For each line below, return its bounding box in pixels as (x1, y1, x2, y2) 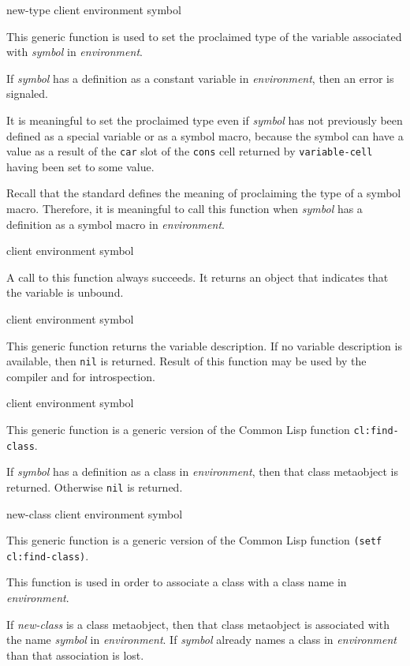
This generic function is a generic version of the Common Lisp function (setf (6, 532, 382, 548)
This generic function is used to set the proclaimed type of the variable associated (6, 28, 402, 44)
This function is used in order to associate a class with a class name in (6, 574, 347, 590)
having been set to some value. (6, 158, 155, 174)
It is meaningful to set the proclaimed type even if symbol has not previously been (6, 111, 403, 128)
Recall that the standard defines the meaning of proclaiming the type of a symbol (6, 185, 401, 201)
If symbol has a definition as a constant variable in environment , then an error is (6, 69, 394, 86)
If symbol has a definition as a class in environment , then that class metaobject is (6, 463, 398, 480)
